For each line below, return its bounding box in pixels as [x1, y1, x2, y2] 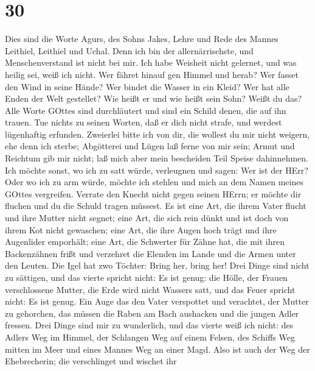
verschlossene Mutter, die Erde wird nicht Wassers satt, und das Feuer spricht [5, 283, 296, 295]
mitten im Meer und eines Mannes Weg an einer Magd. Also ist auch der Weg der [5, 342, 310, 355]
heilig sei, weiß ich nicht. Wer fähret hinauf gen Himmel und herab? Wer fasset [5, 68, 299, 80]
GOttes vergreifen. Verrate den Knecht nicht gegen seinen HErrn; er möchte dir [5, 187, 302, 200]
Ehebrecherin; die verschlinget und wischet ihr [5, 355, 177, 367]
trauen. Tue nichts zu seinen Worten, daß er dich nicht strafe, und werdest [5, 116, 282, 129]
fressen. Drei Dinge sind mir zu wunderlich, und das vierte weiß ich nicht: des [5, 319, 294, 331]
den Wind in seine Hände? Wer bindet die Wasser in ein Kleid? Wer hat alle [5, 80, 289, 93]
